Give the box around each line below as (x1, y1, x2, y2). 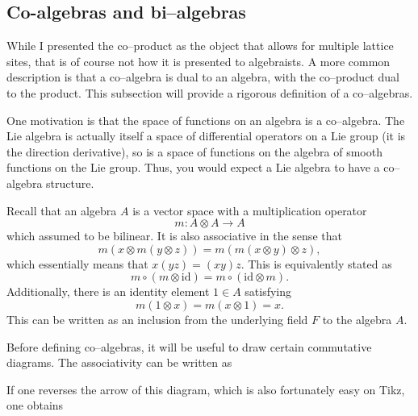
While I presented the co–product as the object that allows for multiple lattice (6, 37, 394, 54)
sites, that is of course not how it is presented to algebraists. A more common (6, 52, 391, 69)
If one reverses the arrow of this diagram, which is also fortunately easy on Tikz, (6, 381, 405, 397)
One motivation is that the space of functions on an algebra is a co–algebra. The (6, 111, 405, 128)
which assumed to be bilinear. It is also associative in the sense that (6, 227, 342, 244)
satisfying (245, 283, 292, 300)
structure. (46, 174, 94, 191)
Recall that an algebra (6, 202, 117, 218)
